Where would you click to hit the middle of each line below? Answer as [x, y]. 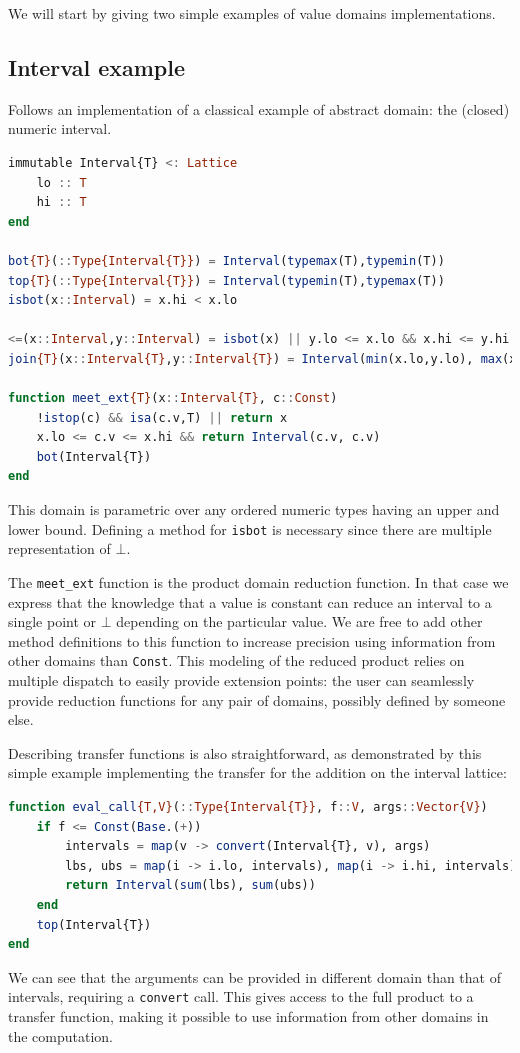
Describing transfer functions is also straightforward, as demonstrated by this [245, 752]
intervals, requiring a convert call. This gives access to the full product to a [241, 996]
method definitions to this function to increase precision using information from [252, 640]
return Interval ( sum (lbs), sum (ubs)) [190, 885]
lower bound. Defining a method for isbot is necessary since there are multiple [250, 528]
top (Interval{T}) [94, 924]
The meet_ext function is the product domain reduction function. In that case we [258, 581]
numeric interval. [60, 128]
